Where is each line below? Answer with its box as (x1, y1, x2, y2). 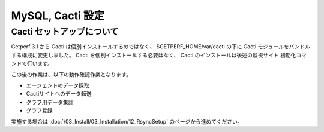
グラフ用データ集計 (26, 99, 74, 106)
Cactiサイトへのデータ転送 (26, 90, 92, 97)
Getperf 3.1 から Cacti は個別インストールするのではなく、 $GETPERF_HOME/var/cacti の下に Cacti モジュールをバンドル (11, 43, 311, 50)
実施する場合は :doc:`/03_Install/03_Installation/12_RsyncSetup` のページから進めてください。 (11, 118, 243, 125)
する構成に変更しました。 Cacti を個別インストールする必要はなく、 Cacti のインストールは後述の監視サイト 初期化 (11, 51, 296, 59)
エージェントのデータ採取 (26, 81, 89, 89)
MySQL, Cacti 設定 (11, 9, 105, 22)
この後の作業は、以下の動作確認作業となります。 (11, 70, 132, 78)
